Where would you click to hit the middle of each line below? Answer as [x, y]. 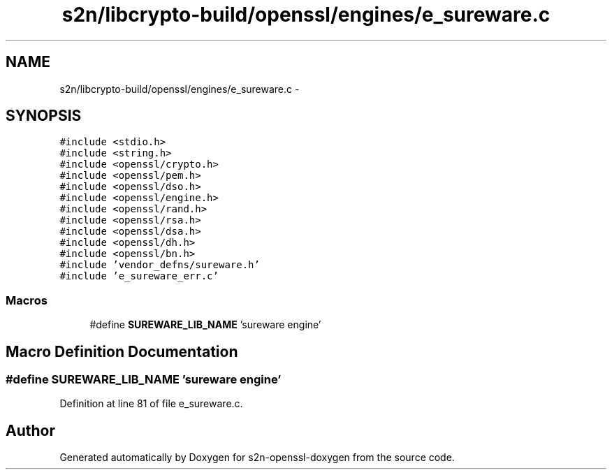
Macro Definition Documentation [122, 351]
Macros [27, 300]
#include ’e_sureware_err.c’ [139, 276]
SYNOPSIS [44, 116]
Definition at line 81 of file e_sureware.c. [151, 404]
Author [30, 430]
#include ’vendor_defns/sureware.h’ [160, 265]
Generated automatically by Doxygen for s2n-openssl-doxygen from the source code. [257, 458]
